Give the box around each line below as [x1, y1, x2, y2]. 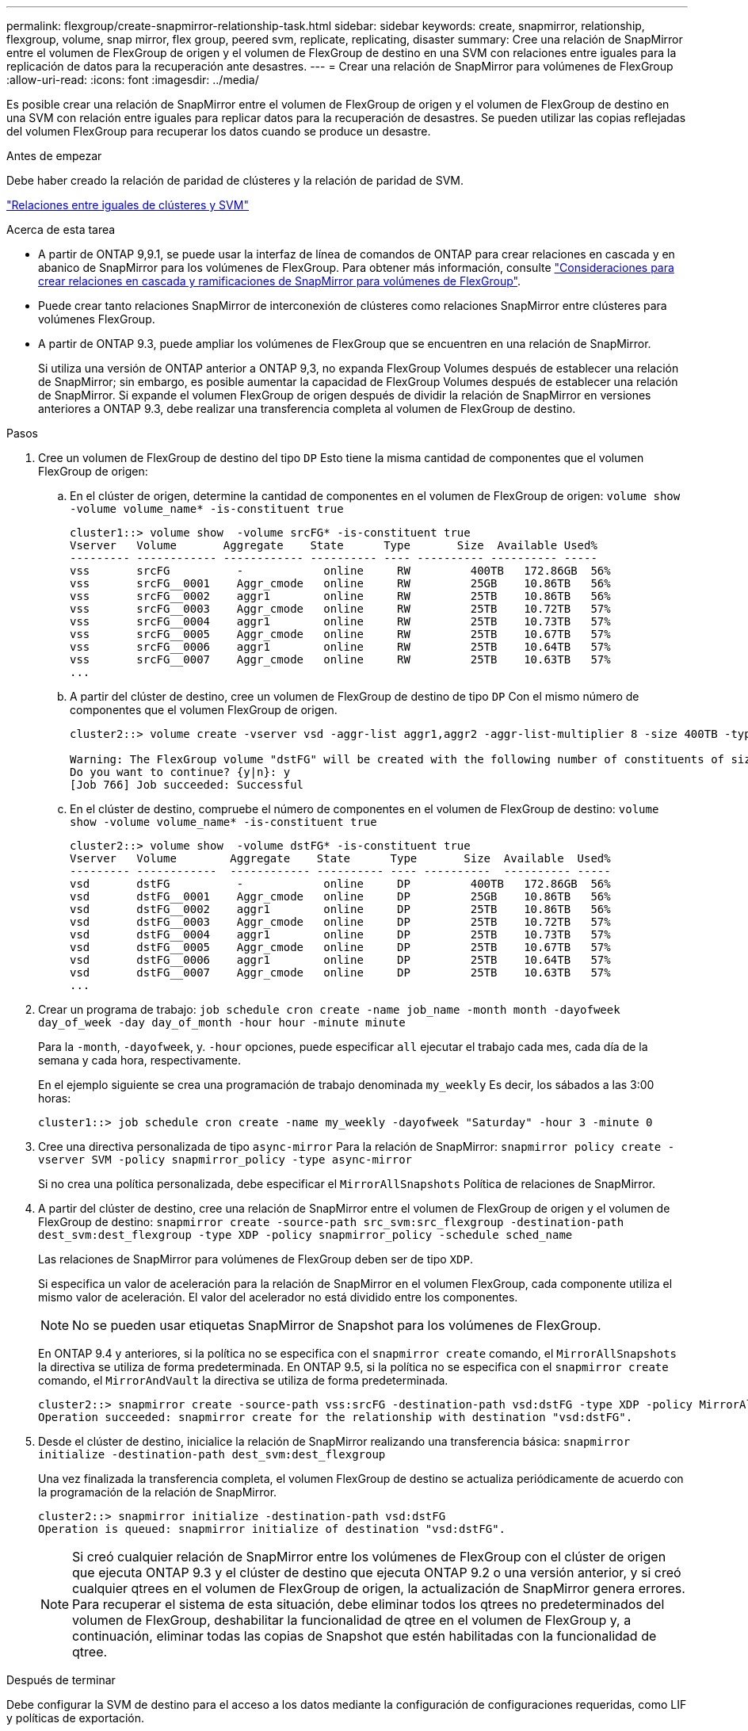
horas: [38, 1091, 71, 1105]
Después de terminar [6, 1673, 116, 1687]
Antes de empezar [6, 149, 102, 162]
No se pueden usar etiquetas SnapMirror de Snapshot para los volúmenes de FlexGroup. [72, 1317, 601, 1333]
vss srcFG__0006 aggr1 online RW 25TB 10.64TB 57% [70, 640, 611, 653]
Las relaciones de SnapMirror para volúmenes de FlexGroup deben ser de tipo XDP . [38, 1252, 473, 1266]
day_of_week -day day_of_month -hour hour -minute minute [38, 1016, 406, 1029]
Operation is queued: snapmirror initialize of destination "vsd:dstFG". [38, 1523, 506, 1535]
